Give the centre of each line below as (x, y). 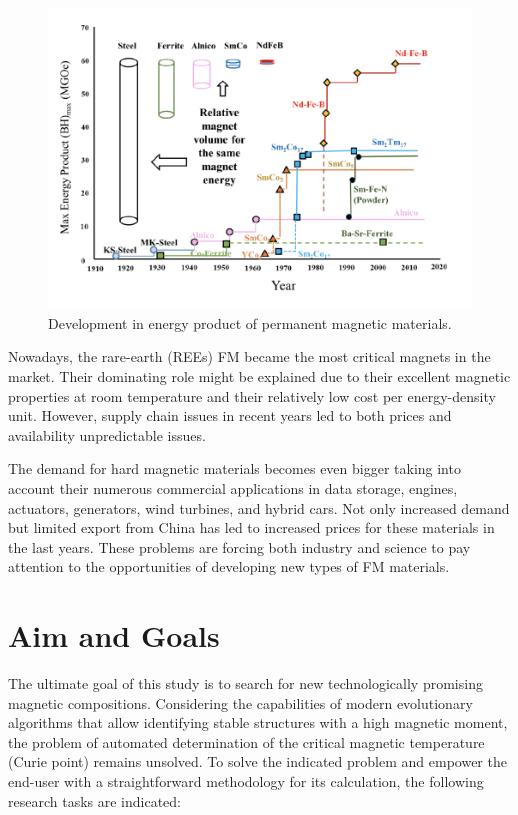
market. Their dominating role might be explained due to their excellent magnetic (259, 376)
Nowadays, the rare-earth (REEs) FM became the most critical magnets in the (249, 356)
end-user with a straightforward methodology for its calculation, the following (246, 781)
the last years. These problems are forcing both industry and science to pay (239, 546)
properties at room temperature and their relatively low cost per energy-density (252, 395)
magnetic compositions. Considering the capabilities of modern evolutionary (240, 702)
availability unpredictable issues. (107, 434)
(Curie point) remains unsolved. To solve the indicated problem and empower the (257, 761)
